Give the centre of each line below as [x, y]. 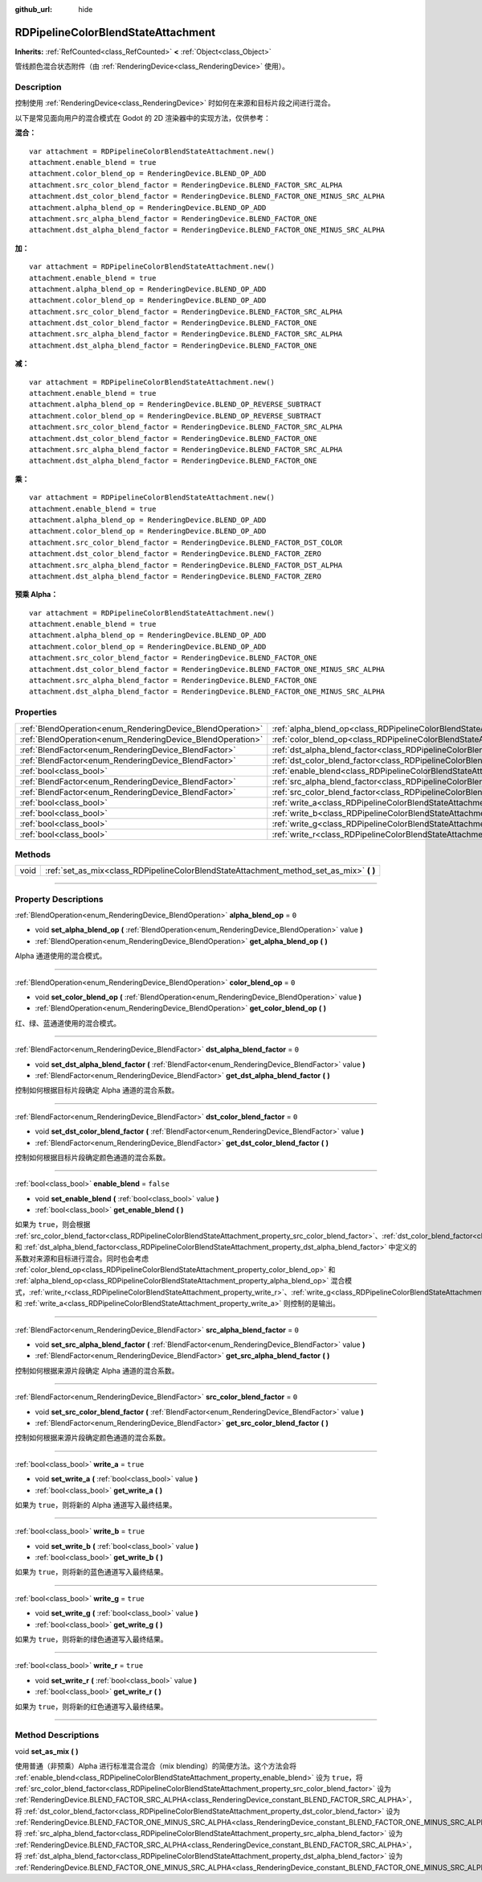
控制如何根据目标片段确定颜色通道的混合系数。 [92, 1157]
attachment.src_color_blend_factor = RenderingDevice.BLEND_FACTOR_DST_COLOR [186, 542]
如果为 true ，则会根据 [53, 1225]
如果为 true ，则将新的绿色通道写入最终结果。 [91, 1639]
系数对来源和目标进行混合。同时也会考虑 [82, 1258]
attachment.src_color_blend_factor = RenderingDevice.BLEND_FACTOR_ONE [173, 658]
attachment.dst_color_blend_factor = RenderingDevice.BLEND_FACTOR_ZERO [175, 554]
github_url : [33, 9]
